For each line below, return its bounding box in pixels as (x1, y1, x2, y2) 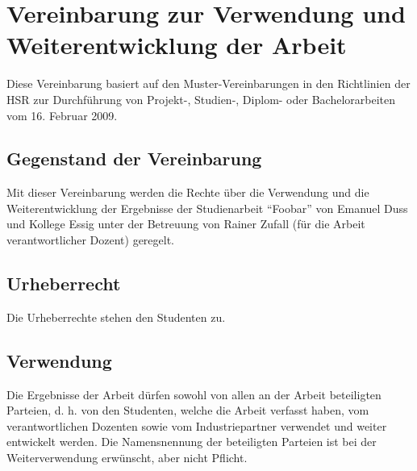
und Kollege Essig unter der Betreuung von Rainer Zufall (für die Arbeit (6, 215, 365, 232)
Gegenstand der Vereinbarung (6, 146, 262, 171)
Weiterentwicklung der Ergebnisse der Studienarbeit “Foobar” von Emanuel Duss (6, 199, 408, 216)
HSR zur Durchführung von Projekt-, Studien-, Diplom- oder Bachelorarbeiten (6, 90, 395, 107)
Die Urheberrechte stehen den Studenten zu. (6, 308, 226, 325)
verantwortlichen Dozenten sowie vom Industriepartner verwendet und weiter (6, 417, 387, 434)
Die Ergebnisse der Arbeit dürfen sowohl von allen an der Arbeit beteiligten (6, 386, 382, 402)
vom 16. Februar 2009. (6, 106, 118, 123)
